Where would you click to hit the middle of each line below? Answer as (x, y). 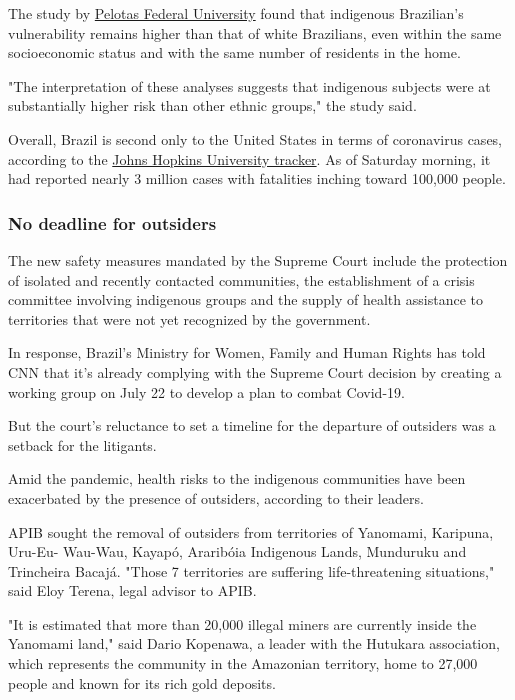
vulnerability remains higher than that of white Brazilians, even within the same (255, 32)
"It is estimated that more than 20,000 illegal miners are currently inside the (242, 623)
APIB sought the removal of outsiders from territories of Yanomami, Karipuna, (251, 531)
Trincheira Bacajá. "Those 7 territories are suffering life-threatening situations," (251, 570)
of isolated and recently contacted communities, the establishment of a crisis (241, 279)
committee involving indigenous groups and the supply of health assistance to (245, 299)
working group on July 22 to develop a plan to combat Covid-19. (206, 391)
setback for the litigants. (82, 444)
